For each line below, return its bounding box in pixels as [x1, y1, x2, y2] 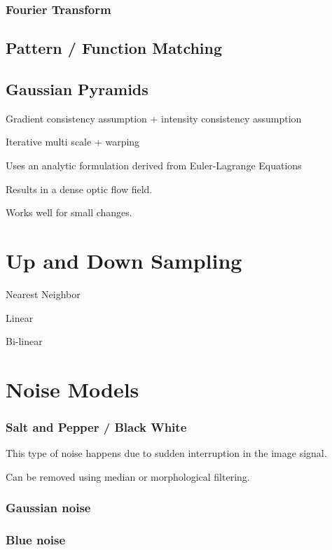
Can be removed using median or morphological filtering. [6, 469, 250, 484]
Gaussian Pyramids [6, 78, 148, 100]
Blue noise [6, 531, 66, 549]
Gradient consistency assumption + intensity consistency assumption [6, 111, 302, 125]
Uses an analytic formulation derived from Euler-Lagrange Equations [6, 158, 302, 173]
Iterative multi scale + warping [6, 134, 140, 149]
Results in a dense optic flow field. [6, 181, 153, 196]
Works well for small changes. [6, 205, 132, 220]
